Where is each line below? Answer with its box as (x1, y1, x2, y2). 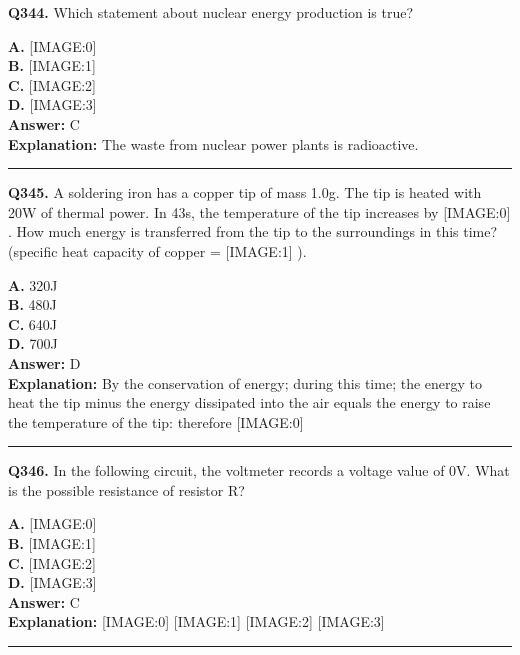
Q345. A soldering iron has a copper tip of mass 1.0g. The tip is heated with (8, 182, 482, 203)
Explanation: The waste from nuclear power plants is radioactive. (8, 133, 419, 154)
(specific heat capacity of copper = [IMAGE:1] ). (8, 240, 307, 261)
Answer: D (8, 352, 81, 373)
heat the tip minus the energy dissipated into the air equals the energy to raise (8, 392, 491, 413)
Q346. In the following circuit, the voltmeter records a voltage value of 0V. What (8, 460, 510, 481)
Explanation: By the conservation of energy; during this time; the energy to (8, 372, 482, 393)
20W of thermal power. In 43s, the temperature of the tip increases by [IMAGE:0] (8, 201, 511, 222)
